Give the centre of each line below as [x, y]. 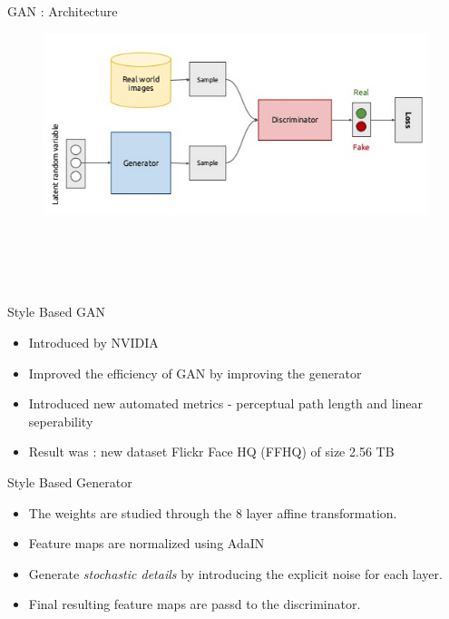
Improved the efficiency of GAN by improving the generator [195, 373]
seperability [61, 421]
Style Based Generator [70, 481]
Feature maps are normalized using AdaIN [146, 543]
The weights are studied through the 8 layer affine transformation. [213, 512]
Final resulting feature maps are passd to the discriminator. [195, 604]
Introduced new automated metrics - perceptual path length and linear [226, 403]
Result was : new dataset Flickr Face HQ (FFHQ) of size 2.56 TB [211, 452]
